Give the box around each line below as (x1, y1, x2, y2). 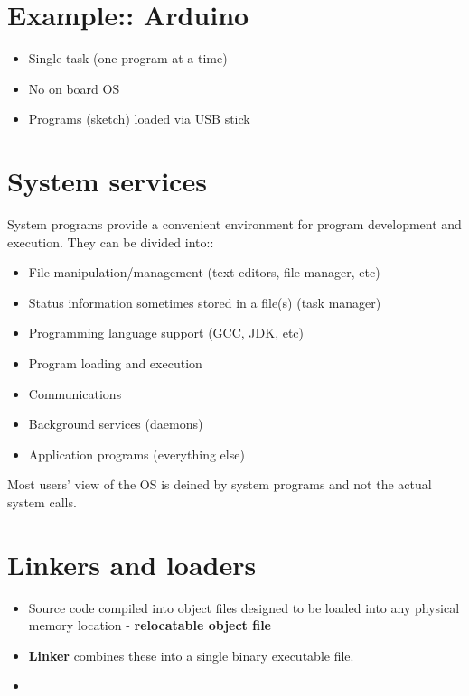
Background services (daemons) (28, 414, 203, 433)
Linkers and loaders (7, 545, 257, 582)
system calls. (7, 492, 77, 511)
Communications (28, 384, 122, 403)
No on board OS (28, 79, 120, 97)
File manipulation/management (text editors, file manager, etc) (28, 263, 380, 282)
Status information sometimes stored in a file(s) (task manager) (28, 292, 381, 311)
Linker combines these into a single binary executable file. (28, 645, 354, 664)
